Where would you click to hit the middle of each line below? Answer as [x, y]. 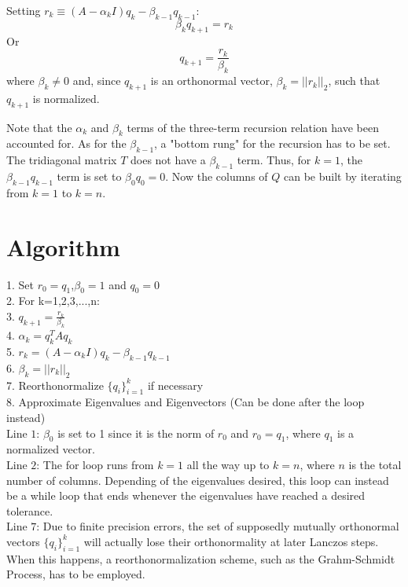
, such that [354, 81]
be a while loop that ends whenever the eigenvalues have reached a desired [186, 495]
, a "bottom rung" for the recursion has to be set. [272, 143]
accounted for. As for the [66, 143]
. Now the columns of [217, 176]
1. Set [20, 284]
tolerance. [30, 510]
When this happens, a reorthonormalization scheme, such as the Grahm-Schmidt [201, 558]
